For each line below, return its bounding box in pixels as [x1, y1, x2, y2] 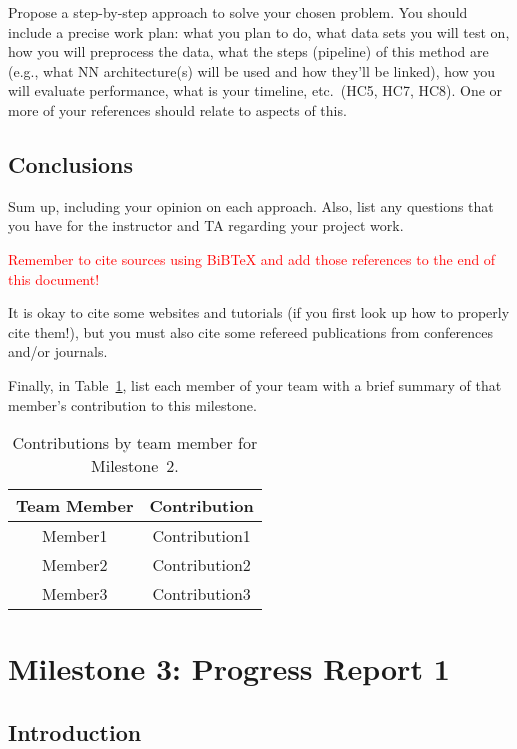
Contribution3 [152, 582, 251, 606]
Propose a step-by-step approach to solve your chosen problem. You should [8, 2, 468, 22]
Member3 [42, 582, 108, 606]
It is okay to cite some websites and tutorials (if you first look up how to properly [8, 302, 510, 323]
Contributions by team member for [12, 431, 258, 455]
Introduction [8, 716, 142, 747]
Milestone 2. [91, 454, 179, 478]
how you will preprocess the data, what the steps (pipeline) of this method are [8, 41, 489, 62]
